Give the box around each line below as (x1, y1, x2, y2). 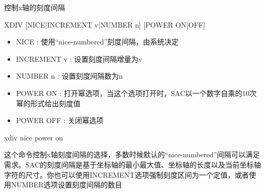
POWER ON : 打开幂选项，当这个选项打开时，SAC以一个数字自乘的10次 (16, 87, 257, 98)
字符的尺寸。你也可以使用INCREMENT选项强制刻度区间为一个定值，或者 (4, 169, 249, 180)
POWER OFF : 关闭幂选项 (16, 115, 104, 126)
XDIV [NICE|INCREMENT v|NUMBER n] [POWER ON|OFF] (4, 19, 205, 30)
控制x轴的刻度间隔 (4, 2, 65, 12)
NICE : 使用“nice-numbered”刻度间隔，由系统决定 (16, 36, 179, 47)
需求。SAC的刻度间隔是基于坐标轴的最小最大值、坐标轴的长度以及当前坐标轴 (4, 159, 261, 170)
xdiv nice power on (4, 132, 63, 142)
